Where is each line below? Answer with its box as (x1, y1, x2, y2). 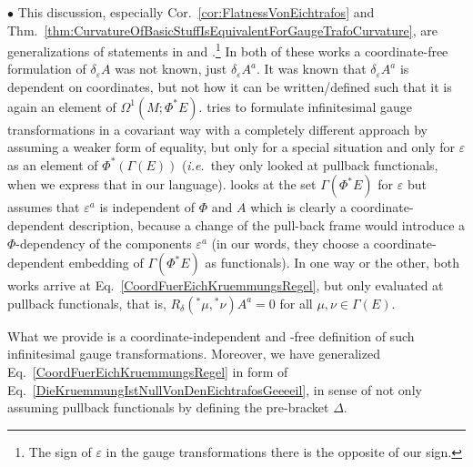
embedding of (68, 253, 144, 272)
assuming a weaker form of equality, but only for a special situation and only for (7, 137, 456, 157)
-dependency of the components (15, 233, 192, 252)
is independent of (99, 198, 196, 217)
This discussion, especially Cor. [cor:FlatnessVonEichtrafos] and (17, 3, 375, 21)
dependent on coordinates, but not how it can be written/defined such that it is (7, 77, 452, 96)
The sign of (28, 442, 92, 461)
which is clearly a (250, 198, 347, 217)
